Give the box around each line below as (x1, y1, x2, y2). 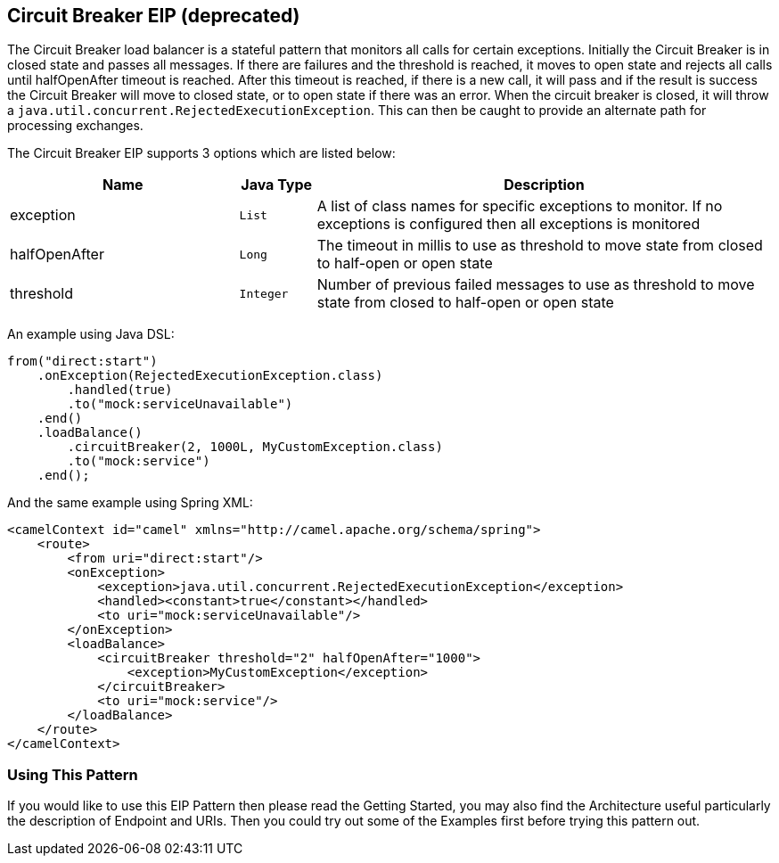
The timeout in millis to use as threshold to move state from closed (316, 236, 763, 255)
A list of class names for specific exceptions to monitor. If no (316, 197, 723, 216)
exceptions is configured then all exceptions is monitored (316, 215, 701, 234)
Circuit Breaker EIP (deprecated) (7, 4, 300, 27)
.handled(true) (67, 382, 173, 398)
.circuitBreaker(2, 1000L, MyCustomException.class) (67, 440, 443, 455)
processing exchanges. (7, 118, 143, 134)
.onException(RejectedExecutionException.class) (37, 368, 383, 383)
